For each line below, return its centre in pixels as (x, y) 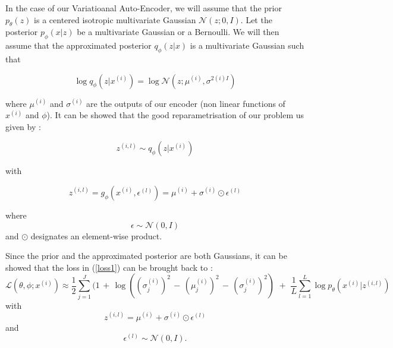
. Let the (256, 19)
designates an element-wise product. (96, 235)
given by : (23, 126)
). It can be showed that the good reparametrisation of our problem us (175, 115)
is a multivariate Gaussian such (247, 45)
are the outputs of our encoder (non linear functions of (186, 103)
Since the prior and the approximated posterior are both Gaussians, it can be (146, 256)
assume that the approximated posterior (78, 45)
